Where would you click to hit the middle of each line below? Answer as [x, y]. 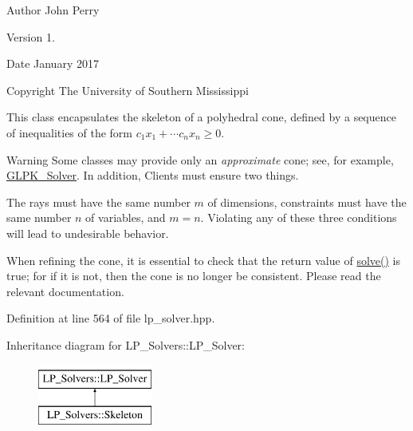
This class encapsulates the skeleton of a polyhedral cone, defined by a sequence [201, 117]
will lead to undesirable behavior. [88, 233]
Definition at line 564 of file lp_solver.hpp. [111, 318]
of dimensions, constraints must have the [307, 202]
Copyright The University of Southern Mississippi [128, 90]
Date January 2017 [53, 63]
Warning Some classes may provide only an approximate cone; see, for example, [200, 159]
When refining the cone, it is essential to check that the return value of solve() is [203, 260]
